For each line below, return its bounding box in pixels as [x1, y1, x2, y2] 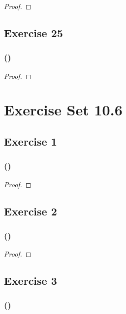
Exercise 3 [4, 273, 57, 288]
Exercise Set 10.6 [4, 100, 123, 120]
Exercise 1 [4, 133, 57, 149]
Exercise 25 [4, 25, 63, 40]
